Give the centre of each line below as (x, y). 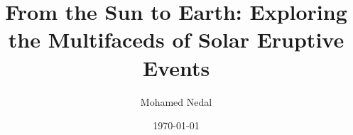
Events (176, 67)
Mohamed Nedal (176, 101)
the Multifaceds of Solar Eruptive (176, 39)
